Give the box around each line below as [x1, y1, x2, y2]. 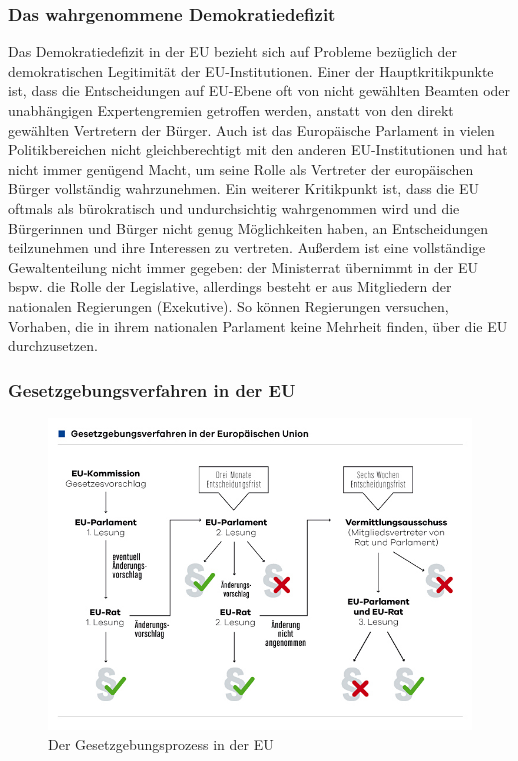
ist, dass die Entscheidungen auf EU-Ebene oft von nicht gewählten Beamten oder [8, 80, 511, 101]
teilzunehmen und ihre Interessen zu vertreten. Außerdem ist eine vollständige [8, 237, 486, 258]
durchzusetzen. [8, 335, 98, 356]
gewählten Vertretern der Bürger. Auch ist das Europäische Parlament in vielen [8, 119, 495, 140]
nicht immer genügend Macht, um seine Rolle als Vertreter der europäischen [8, 158, 474, 179]
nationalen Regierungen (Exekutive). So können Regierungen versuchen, [8, 295, 449, 316]
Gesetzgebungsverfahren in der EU [8, 377, 296, 402]
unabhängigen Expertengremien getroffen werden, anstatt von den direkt [8, 100, 454, 120]
